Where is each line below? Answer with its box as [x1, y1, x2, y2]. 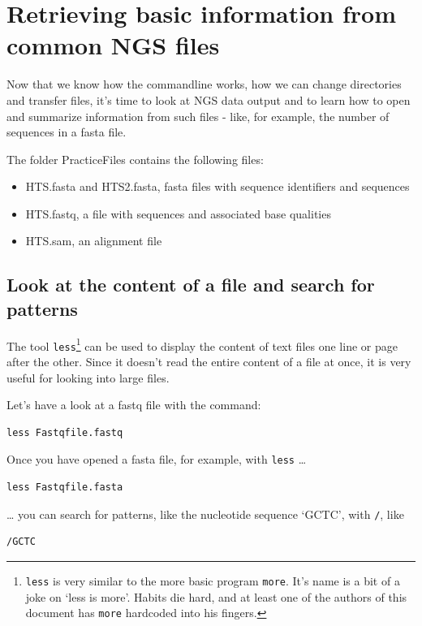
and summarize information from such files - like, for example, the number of [6, 107, 390, 124]
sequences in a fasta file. [6, 123, 127, 140]
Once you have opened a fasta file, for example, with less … [6, 451, 307, 468]
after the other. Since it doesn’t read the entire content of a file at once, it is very [6, 352, 411, 369]
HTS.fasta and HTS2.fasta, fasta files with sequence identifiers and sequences [25, 178, 410, 195]
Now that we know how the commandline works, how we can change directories [6, 76, 402, 93]
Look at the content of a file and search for [6, 272, 375, 297]
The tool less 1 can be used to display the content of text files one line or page [6, 335, 398, 354]
